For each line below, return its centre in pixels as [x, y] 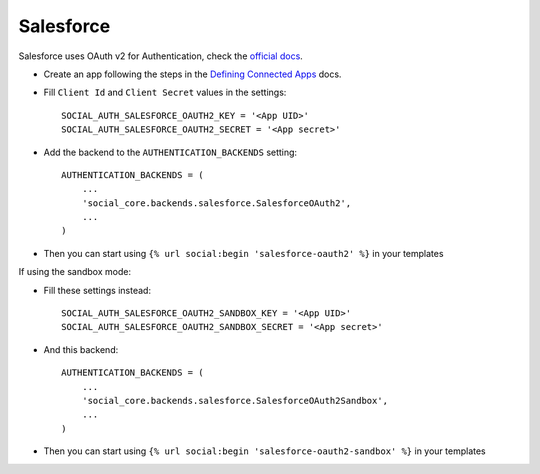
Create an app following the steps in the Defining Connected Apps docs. [192, 74]
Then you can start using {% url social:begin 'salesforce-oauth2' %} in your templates [243, 253]
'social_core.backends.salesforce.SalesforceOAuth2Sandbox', [235, 400]
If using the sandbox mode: [75, 272]
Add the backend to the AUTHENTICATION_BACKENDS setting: [170, 152]
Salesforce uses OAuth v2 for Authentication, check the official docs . [161, 56]
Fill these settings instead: [97, 290]
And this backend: [81, 349]
